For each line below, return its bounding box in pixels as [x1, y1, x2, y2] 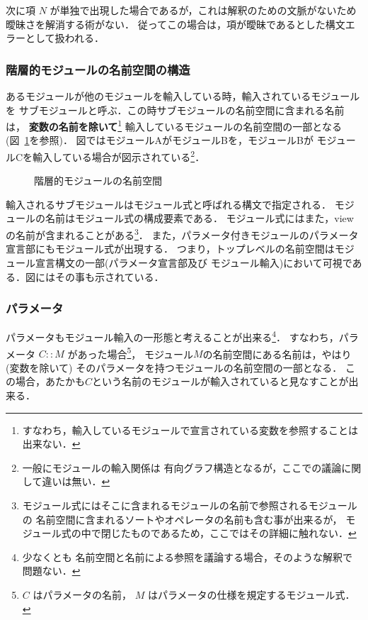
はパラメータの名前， [33, 587, 132, 602]
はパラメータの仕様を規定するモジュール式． [147, 587, 355, 602]
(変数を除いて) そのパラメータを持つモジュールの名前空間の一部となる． [6, 360, 343, 375]
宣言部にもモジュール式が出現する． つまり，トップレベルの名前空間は [6, 241, 335, 256]
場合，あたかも [15, 374, 85, 389]
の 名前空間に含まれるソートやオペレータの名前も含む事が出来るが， [22, 511, 343, 526]
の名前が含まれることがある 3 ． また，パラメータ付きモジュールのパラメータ [6, 226, 359, 242]
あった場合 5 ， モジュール [77, 344, 193, 361]
